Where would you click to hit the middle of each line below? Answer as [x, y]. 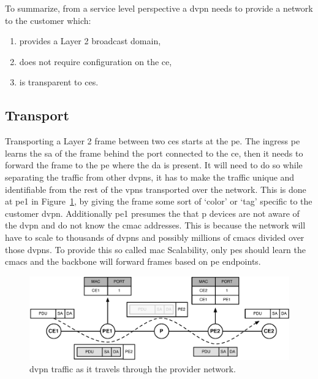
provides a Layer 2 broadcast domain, [90, 41]
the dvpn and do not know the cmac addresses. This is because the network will [155, 225]
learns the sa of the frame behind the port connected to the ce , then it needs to [154, 153]
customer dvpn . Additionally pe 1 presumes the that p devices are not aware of [152, 213]
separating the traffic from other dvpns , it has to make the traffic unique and [150, 177]
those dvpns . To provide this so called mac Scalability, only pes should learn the [156, 249]
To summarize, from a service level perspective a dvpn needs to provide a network [159, 8]
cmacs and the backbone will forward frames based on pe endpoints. [133, 261]
